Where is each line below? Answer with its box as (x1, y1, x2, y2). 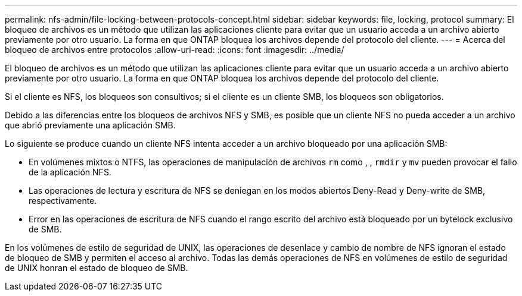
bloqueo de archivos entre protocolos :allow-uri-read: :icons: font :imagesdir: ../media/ (5, 45, 344, 55)
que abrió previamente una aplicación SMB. (5, 120, 176, 130)
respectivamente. (29, 196, 97, 206)
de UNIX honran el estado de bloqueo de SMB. (5, 263, 188, 273)
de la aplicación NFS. (29, 167, 111, 177)
